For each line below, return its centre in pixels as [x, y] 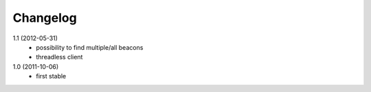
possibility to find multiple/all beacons [90, 47]
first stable [51, 76]
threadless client [59, 57]
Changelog [45, 18]
